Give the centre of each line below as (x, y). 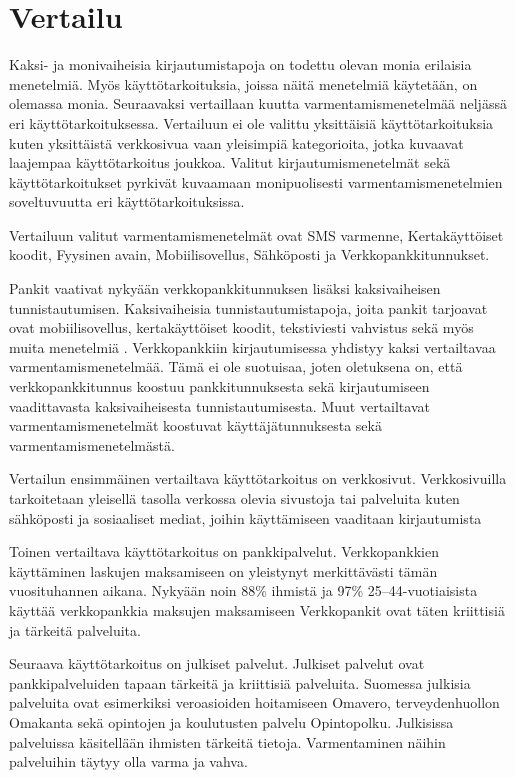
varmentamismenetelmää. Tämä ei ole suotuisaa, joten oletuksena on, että (236, 366)
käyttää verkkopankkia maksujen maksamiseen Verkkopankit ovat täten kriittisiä (257, 609)
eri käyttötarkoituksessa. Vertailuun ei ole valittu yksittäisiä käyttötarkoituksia (251, 122)
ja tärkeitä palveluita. (75, 629)
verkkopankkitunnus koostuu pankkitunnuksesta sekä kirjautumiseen (219, 386)
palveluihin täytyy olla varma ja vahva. (128, 761)
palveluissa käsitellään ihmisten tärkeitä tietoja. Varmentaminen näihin (227, 741)
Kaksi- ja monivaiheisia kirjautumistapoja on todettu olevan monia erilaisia (240, 64)
